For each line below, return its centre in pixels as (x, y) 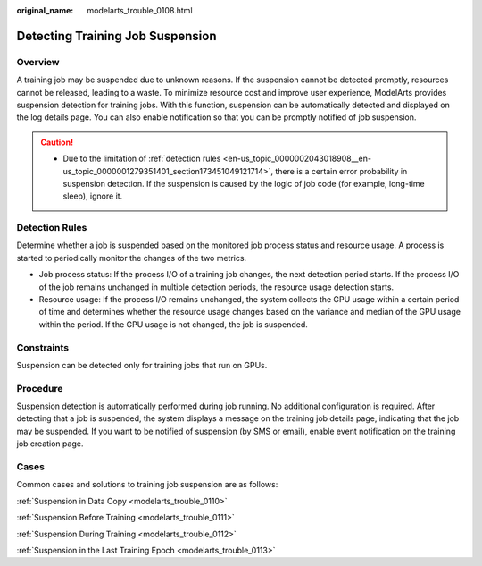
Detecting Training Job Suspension (116, 36)
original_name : (45, 10)
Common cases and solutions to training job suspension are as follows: (147, 485)
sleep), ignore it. (93, 196)
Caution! (57, 142)
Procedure (40, 388)
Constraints (43, 347)
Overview (38, 62)
